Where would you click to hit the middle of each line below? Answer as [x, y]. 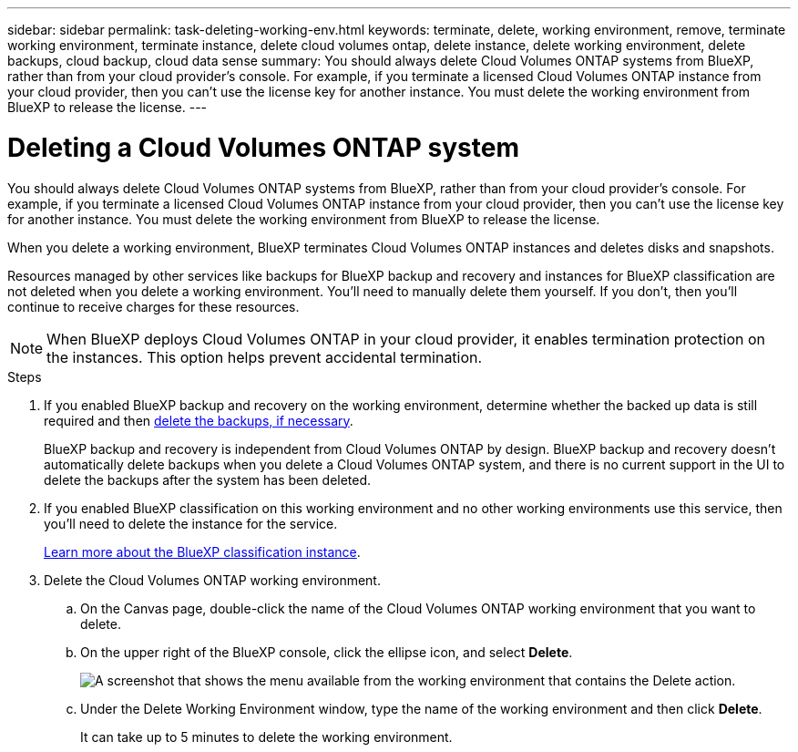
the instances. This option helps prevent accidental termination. [265, 357]
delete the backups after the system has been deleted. [208, 479]
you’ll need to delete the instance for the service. [191, 523]
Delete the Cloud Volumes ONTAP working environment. [212, 580]
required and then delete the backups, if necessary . [199, 420]
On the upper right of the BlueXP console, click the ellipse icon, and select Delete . [327, 652]
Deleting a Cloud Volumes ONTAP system [263, 147]
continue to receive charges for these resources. [153, 306]
